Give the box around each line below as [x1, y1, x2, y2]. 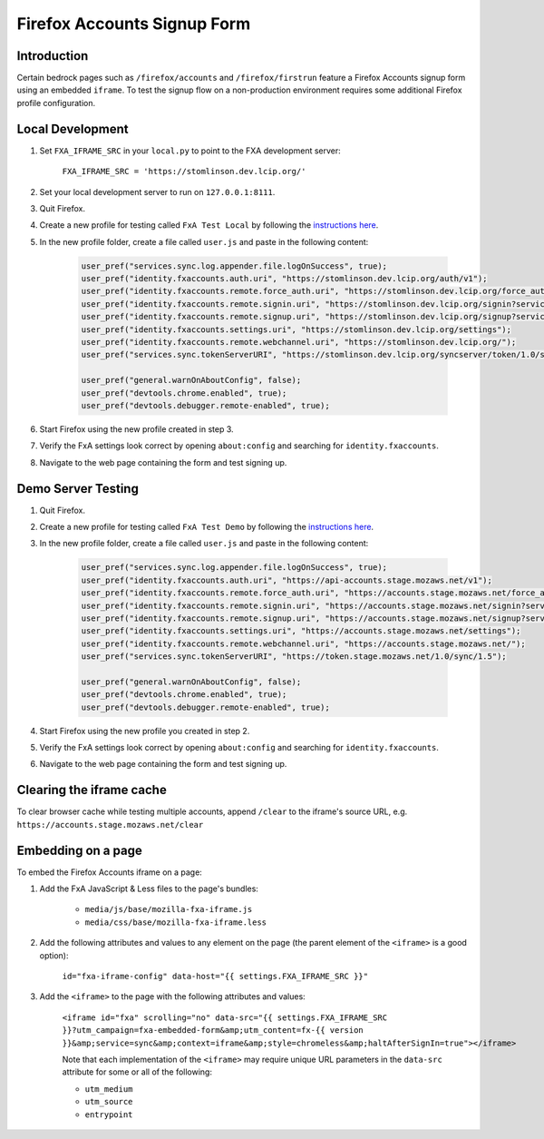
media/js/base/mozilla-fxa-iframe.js [84, 904, 253, 915]
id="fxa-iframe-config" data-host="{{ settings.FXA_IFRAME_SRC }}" [62, 971, 369, 982]
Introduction [16, 48, 89, 64]
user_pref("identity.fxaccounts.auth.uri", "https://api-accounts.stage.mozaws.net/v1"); [81, 574, 493, 585]
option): [39, 949, 69, 961]
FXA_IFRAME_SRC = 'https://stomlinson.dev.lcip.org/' [62, 166, 306, 177]
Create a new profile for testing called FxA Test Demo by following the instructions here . [39, 522, 374, 533]
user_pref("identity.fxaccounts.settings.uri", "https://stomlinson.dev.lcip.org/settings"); [81, 324, 512, 335]
